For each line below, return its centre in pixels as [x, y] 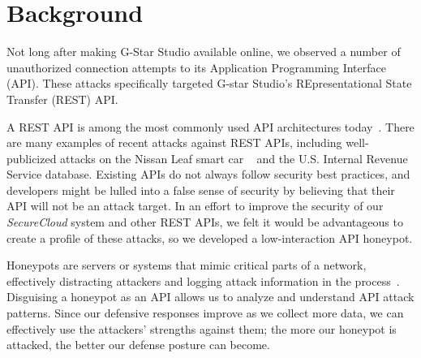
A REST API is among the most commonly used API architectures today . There [210, 126]
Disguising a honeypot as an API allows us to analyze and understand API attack [210, 297]
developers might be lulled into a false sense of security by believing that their [201, 190]
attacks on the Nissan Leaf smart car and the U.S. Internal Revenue [234, 158]
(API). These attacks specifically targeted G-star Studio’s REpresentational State [209, 83]
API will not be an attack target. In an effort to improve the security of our [195, 206]
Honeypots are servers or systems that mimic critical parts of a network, [187, 265]
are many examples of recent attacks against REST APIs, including [174, 142]
